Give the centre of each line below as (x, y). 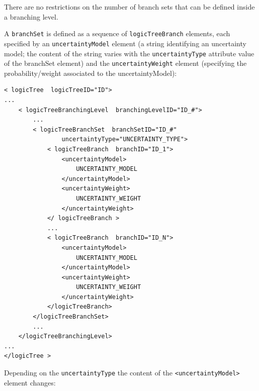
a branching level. (31, 16)
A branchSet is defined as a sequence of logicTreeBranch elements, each (117, 33)
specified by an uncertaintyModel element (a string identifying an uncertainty (125, 43)
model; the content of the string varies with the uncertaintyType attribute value (129, 53)
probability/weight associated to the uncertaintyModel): (91, 73)
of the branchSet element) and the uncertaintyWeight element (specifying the (125, 63)
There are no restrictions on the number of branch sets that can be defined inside (129, 7)
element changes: (30, 382)
